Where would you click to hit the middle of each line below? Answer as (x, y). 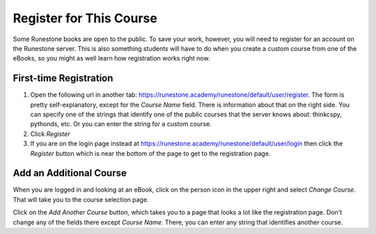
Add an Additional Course (70, 173)
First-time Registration (63, 78)
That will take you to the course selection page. (81, 199)
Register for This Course (85, 18)
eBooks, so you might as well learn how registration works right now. (111, 58)
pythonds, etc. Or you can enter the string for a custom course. (121, 124)
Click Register (50, 134)
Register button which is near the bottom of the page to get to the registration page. (150, 153)
